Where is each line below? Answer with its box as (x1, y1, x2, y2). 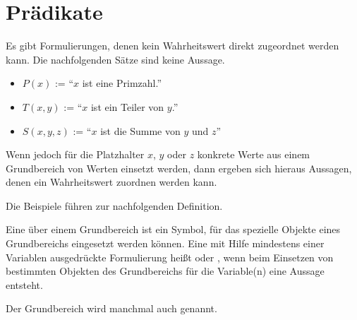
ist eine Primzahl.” (82, 76, 162, 90)
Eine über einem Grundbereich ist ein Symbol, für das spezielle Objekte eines (6, 222, 341, 237)
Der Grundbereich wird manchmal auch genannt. (6, 301, 217, 316)
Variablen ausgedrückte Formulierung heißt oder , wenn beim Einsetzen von (6, 249, 334, 264)
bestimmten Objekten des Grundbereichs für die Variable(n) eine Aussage (6, 263, 325, 278)
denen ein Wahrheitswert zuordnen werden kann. (6, 174, 217, 189)
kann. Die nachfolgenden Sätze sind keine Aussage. (6, 52, 225, 66)
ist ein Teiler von (90, 99, 164, 114)
